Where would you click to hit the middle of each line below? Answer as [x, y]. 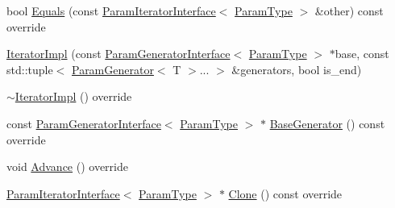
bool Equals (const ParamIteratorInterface [111, 10]
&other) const [349, 10]
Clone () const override [285, 193]
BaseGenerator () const [327, 123]
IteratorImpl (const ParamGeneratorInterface [118, 54]
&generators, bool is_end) [297, 69]
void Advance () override [67, 166]
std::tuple [30, 69]
